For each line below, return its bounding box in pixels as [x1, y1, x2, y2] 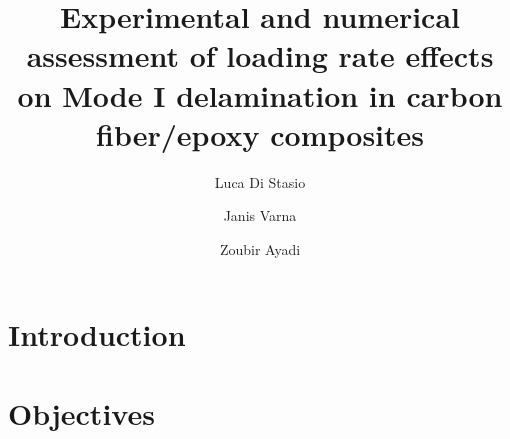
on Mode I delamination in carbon [17, 74, 503, 115]
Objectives [8, 392, 155, 433]
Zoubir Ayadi [219, 238, 301, 259]
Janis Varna [223, 205, 297, 226]
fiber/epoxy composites [95, 113, 425, 154]
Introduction [8, 314, 186, 355]
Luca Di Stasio [214, 171, 306, 192]
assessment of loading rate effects [26, 35, 494, 76]
